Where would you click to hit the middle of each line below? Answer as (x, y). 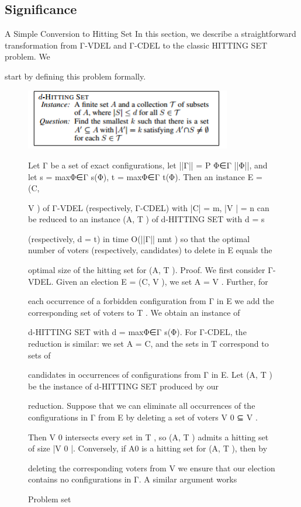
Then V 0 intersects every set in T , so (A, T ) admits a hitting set (148, 437)
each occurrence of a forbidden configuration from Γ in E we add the (151, 301)
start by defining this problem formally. (75, 76)
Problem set (50, 499)
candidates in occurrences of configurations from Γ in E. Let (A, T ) (150, 375)
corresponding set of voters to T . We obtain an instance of (134, 312)
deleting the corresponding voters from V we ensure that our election (152, 468)
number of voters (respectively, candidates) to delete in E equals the (150, 250)
